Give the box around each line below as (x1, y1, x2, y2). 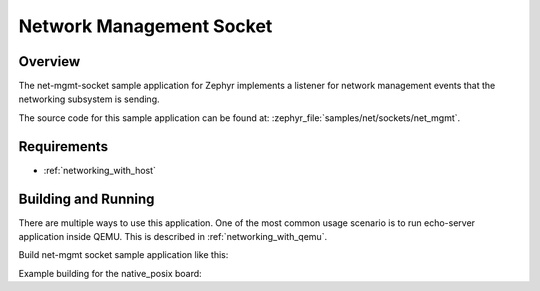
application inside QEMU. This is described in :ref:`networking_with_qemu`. (18, 231, 328, 243)
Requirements (18, 138, 109, 155)
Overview (18, 53, 81, 70)
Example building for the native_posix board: (18, 267, 202, 279)
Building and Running (18, 190, 155, 207)
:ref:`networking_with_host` (43, 164, 157, 176)
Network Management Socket (18, 15, 273, 37)
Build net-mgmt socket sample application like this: (18, 249, 229, 261)
